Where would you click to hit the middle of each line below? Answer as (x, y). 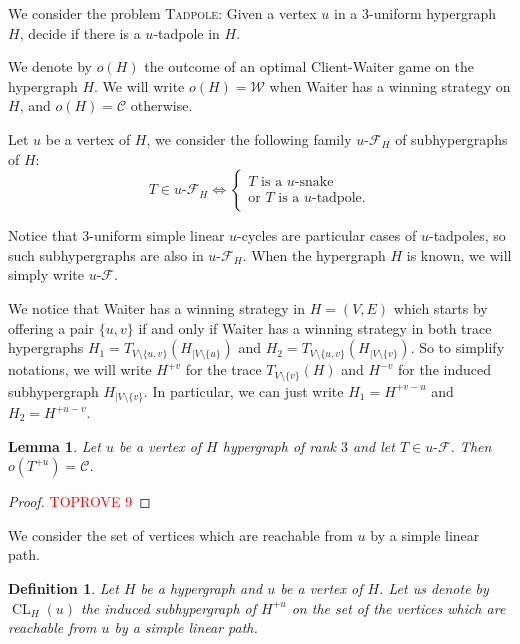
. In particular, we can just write (243, 390)
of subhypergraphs (451, 138)
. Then (471, 445)
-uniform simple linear (157, 235)
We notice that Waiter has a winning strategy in (156, 307)
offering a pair (51, 327)
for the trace (223, 369)
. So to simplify (457, 347)
